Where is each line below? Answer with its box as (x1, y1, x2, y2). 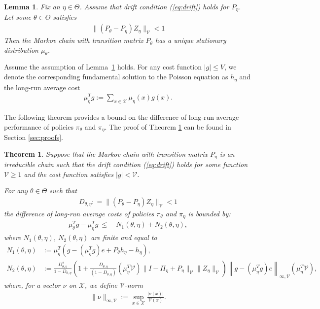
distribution (4, 44, 38, 55)
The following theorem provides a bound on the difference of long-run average (4, 112, 239, 122)
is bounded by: (188, 208, 231, 218)
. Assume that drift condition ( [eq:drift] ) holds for (79, 1, 229, 11)
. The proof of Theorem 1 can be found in (105, 121, 231, 132)
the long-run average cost (4, 82, 80, 92)
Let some (4, 12, 31, 22)
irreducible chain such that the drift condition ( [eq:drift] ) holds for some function (4, 159, 248, 170)
